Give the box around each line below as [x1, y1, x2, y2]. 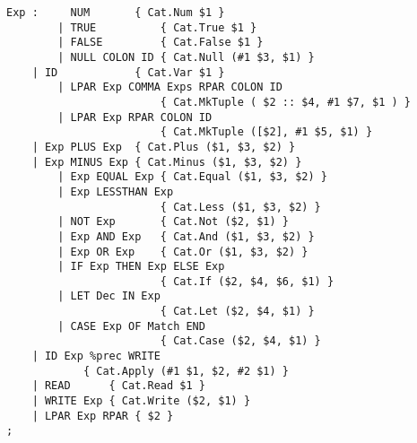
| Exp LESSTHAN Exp [57, 185, 174, 198]
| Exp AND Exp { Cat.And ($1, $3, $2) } [57, 230, 315, 243]
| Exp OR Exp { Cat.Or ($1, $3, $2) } [57, 245, 308, 258]
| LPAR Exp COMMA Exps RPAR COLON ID [57, 81, 282, 94]
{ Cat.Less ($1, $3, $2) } [160, 200, 321, 213]
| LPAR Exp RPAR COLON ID [57, 110, 213, 124]
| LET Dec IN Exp [57, 290, 161, 303]
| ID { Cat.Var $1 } [31, 65, 225, 79]
